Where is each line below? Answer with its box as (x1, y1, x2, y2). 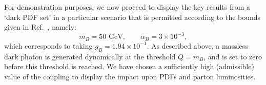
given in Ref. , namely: (4, 22, 76, 32)
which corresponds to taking (4, 40, 93, 51)
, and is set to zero (203, 51, 262, 61)
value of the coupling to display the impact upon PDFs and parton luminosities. (4, 71, 256, 81)
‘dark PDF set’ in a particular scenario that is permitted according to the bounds (4, 11, 261, 22)
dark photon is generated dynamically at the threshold (4, 51, 176, 61)
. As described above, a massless (147, 40, 248, 51)
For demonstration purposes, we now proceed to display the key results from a (4, 2, 250, 12)
